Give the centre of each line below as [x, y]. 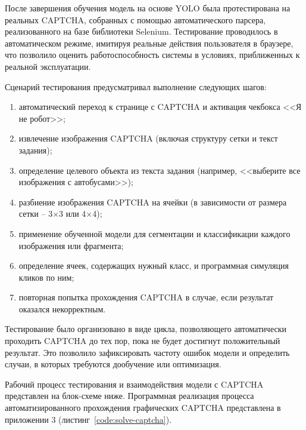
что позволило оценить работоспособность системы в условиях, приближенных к [152, 55]
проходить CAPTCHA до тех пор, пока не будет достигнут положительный [143, 341]
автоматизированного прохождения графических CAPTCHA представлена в [143, 408]
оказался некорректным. [62, 308]
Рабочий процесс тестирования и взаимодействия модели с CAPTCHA [134, 384]
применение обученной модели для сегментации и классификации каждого [154, 233]
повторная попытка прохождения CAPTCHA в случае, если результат [146, 297]
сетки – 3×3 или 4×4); [60, 214]
